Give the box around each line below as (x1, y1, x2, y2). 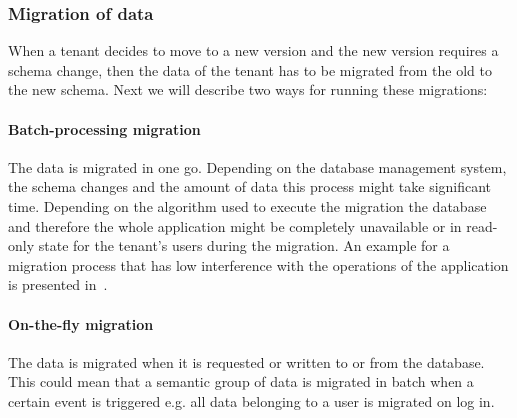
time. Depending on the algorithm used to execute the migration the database (8, 195, 487, 216)
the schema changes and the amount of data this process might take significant (8, 176, 492, 197)
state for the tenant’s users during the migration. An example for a (38, 235, 450, 256)
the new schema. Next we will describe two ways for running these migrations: (8, 79, 488, 100)
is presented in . (8, 274, 108, 295)
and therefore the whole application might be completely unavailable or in (8, 215, 462, 236)
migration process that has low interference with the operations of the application (8, 254, 509, 275)
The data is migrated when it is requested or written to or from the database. (8, 351, 485, 372)
